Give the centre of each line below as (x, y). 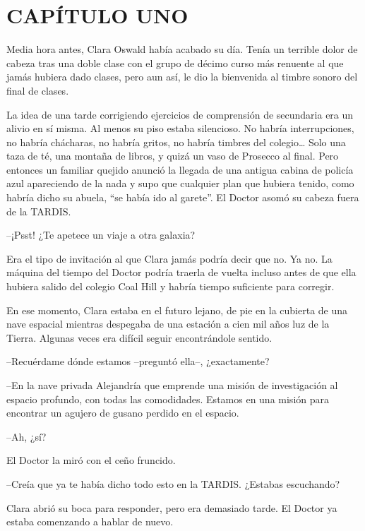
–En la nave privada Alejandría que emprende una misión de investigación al (172, 385)
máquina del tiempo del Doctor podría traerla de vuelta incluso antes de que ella (181, 272)
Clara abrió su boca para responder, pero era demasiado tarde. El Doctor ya (172, 507)
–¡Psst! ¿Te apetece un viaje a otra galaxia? (101, 235)
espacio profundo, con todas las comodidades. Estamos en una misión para (168, 399)
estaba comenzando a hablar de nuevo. (90, 521)
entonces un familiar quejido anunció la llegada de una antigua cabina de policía (180, 169)
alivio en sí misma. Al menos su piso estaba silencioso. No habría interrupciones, (180, 128)
